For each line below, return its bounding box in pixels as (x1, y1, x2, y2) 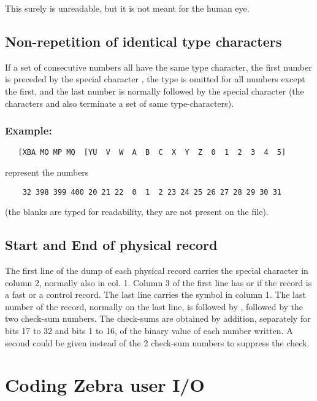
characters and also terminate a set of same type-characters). (5, 96, 234, 109)
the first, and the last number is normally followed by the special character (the (5, 84, 304, 97)
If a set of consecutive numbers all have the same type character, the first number (5, 60, 312, 73)
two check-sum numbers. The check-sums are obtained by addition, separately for (5, 312, 311, 325)
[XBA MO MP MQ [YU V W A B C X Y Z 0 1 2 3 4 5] (18, 148, 286, 157)
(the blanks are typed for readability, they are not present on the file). (5, 205, 269, 218)
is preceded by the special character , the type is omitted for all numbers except (5, 72, 305, 85)
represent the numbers (5, 166, 89, 179)
